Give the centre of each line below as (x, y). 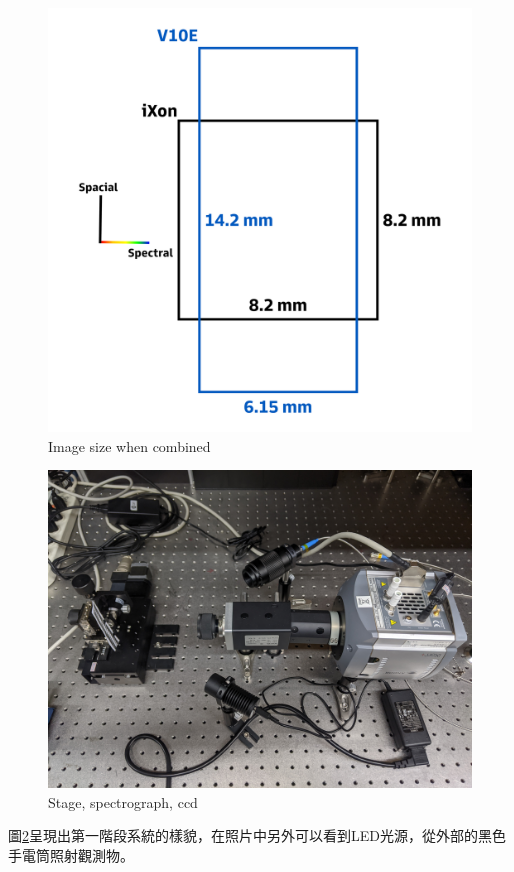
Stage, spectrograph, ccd (123, 801)
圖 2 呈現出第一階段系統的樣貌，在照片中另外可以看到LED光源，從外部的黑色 (257, 835)
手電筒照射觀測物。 (71, 854)
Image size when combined (129, 445)
